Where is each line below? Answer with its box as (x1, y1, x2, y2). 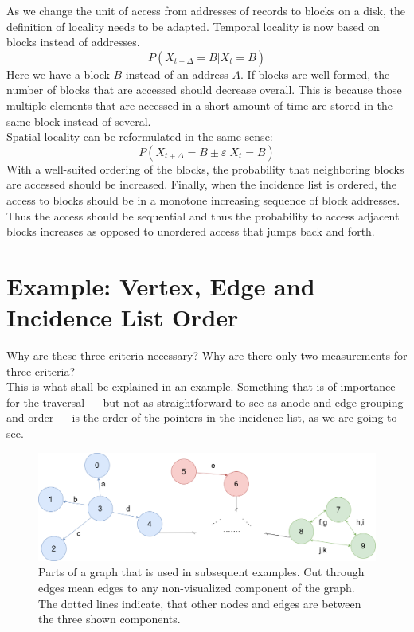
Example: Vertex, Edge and (6, 269, 315, 302)
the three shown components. (38, 611, 181, 627)
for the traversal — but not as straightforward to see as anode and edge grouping (6, 393, 404, 410)
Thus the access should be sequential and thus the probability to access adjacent (6, 207, 400, 224)
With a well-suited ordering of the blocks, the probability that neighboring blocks (6, 160, 404, 177)
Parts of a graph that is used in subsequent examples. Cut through (38, 564, 365, 580)
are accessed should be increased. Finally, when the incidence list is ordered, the (6, 176, 397, 193)
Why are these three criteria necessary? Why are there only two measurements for (6, 347, 408, 364)
